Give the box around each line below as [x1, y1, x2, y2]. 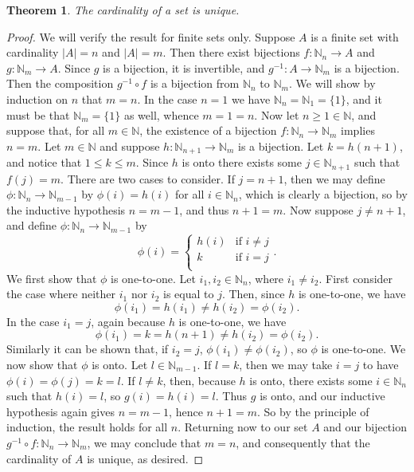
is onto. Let [92, 356, 148, 372]
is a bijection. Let [238, 137, 324, 154]
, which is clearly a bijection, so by [238, 186, 408, 203]
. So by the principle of [257, 403, 369, 419]
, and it [346, 90, 382, 107]
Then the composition [6, 75, 114, 92]
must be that [6, 106, 70, 123]
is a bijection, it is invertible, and [103, 59, 265, 76]
